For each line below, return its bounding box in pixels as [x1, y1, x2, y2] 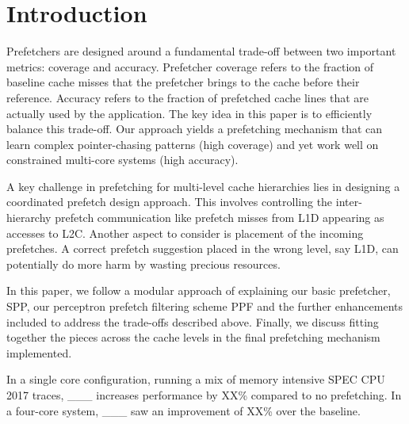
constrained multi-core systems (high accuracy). [6, 151, 239, 168]
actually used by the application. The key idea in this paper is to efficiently [6, 105, 373, 121]
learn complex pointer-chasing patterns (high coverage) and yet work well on [6, 136, 379, 152]
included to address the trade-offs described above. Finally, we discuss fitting [6, 313, 379, 330]
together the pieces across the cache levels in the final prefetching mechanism [6, 329, 380, 346]
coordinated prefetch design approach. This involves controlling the [6, 193, 333, 210]
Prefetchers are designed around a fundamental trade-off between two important [6, 43, 396, 59]
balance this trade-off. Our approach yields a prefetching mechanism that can [6, 120, 383, 137]
